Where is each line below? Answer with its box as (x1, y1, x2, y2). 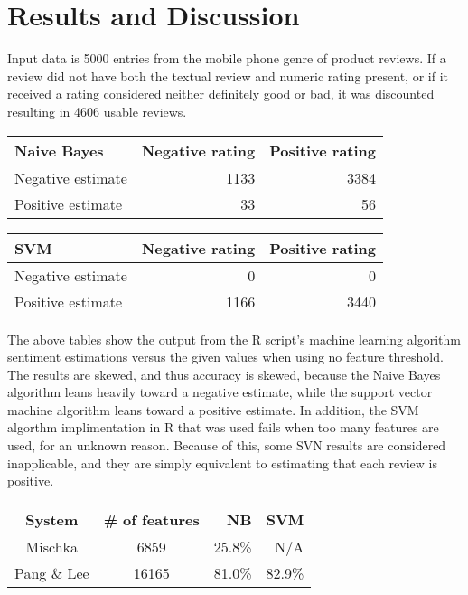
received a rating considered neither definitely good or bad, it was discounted (7, 84, 435, 103)
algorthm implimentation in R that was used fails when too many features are (7, 418, 439, 437)
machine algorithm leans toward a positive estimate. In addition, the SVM (7, 400, 419, 419)
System (25, 508, 79, 530)
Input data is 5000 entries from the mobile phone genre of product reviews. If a (7, 49, 446, 68)
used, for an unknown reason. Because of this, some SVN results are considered (7, 436, 446, 455)
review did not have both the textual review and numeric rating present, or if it (7, 66, 448, 85)
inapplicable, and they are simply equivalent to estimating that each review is (7, 453, 437, 472)
